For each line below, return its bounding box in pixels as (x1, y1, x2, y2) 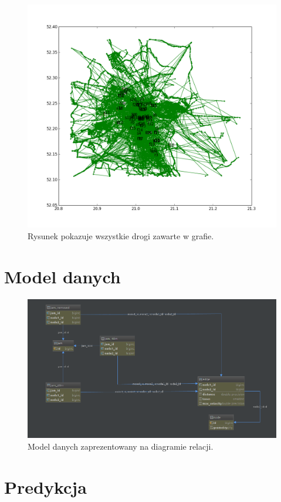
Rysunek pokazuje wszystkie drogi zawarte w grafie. (28, 229, 214, 242)
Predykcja (4, 474, 87, 498)
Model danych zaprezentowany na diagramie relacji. (28, 440, 214, 452)
